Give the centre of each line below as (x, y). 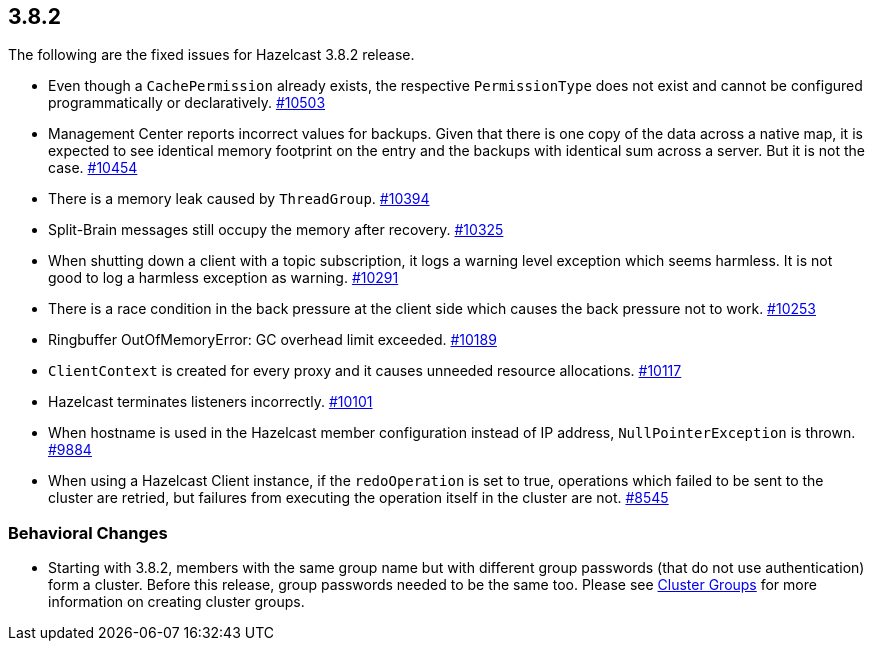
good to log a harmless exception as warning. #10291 (223, 278)
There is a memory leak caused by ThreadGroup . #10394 (239, 199)
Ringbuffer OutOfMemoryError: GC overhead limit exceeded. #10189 (272, 340)
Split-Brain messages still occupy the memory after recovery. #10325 (276, 230)
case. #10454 (93, 168)
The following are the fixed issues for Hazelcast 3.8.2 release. (211, 55)
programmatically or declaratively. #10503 (187, 103)
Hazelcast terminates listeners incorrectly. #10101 (210, 402)
